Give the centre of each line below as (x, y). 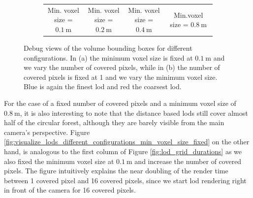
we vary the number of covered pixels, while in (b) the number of (122, 67)
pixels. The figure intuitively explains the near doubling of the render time (116, 171)
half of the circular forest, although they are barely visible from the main (114, 122)
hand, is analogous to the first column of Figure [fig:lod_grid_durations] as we (123, 151)
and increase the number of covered (188, 161)
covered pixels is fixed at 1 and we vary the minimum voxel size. (121, 77)
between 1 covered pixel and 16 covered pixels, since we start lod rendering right (125, 180)
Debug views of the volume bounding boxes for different (108, 48)
